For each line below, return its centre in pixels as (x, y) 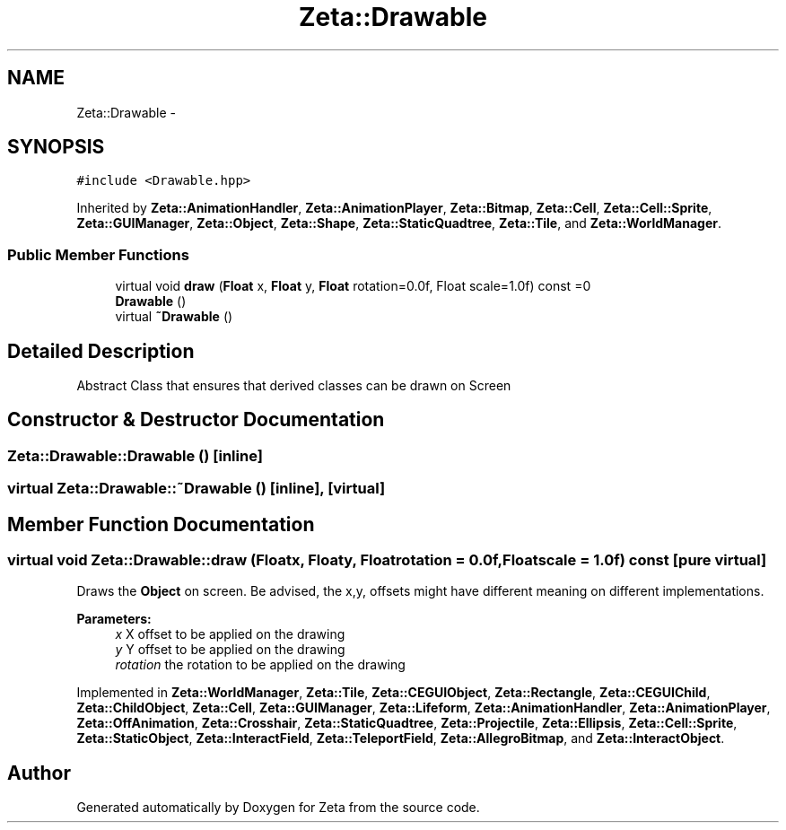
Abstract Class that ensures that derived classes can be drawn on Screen (294, 386)
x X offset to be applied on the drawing (230, 634)
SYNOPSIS (56, 147)
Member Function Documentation (161, 524)
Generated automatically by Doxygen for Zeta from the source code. (278, 808)
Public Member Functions (98, 254)
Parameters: (114, 619)
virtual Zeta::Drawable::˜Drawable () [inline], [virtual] (196, 489)
